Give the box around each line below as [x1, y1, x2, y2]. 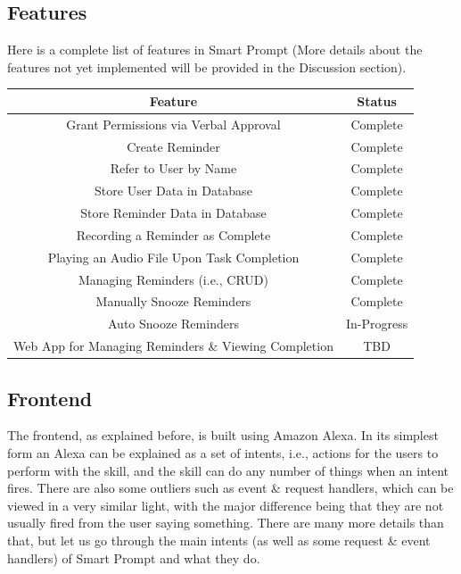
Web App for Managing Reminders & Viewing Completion [13, 337, 333, 355]
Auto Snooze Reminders [108, 314, 239, 333]
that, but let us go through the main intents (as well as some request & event [7, 531, 431, 550]
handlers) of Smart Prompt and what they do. [7, 548, 260, 567]
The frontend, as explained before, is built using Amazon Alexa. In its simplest [7, 426, 439, 445]
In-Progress [345, 314, 408, 333]
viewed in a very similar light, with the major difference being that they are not [7, 495, 444, 514]
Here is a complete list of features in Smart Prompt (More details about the [7, 40, 423, 59]
